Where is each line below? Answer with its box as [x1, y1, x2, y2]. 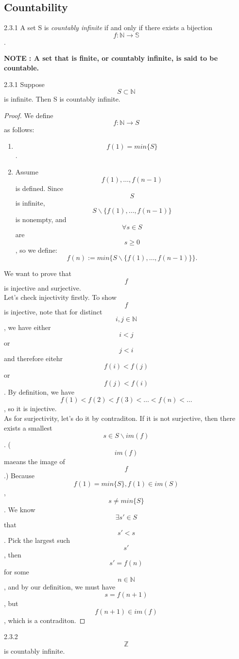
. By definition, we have [4, 386, 74, 397]
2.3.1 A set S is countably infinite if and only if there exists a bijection [4, 22, 213, 33]
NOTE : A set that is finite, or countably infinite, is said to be [4, 53, 218, 63]
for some [4, 566, 29, 576]
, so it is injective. [4, 403, 57, 414]
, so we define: [15, 244, 57, 255]
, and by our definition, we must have [4, 581, 116, 591]
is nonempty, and [15, 214, 67, 225]
